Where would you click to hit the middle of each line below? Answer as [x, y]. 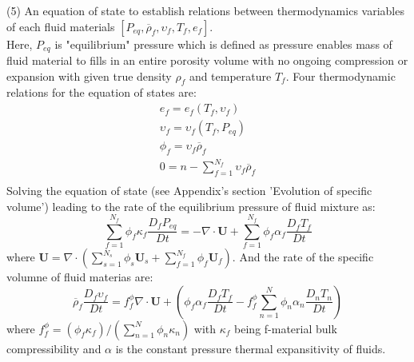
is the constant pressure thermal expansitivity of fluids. [251, 348]
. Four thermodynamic [340, 76]
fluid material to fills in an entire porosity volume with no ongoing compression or [207, 60]
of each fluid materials [61, 26]
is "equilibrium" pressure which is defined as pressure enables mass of [223, 44]
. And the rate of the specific [303, 257]
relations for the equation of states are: [102, 92]
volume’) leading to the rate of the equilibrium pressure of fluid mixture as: [191, 206]
